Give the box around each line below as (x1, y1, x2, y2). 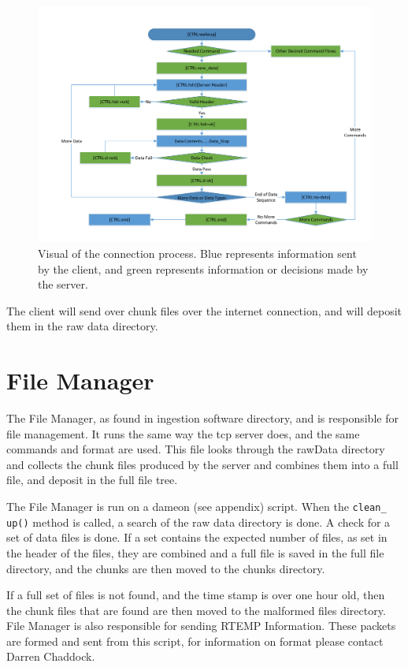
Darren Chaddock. (6, 648, 95, 665)
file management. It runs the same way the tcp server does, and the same (6, 425, 360, 442)
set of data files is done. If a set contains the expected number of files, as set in (6, 529, 388, 546)
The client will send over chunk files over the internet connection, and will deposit (6, 302, 402, 319)
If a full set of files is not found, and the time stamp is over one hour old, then (6, 587, 385, 603)
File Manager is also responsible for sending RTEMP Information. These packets (6, 617, 396, 634)
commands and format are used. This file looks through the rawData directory (6, 441, 385, 457)
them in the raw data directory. (6, 318, 158, 334)
